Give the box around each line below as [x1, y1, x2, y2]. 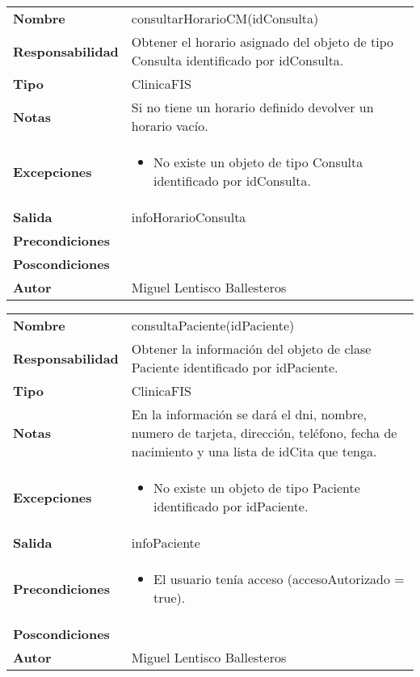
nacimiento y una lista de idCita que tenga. [131, 442, 377, 460]
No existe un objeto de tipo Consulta [153, 153, 363, 171]
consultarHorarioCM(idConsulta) [131, 9, 319, 27]
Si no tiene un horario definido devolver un [131, 98, 374, 116]
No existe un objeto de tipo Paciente [153, 478, 360, 497]
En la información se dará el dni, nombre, [131, 405, 367, 423]
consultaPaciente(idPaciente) [131, 316, 295, 334]
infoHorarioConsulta [131, 208, 246, 226]
